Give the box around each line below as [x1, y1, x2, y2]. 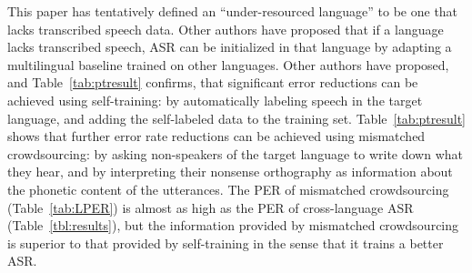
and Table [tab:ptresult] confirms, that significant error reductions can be [7, 73, 418, 92]
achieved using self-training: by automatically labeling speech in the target [7, 90, 423, 109]
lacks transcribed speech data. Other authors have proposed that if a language [7, 19, 444, 38]
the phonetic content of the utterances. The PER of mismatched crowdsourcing [7, 179, 449, 198]
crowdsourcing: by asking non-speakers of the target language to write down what [7, 144, 464, 163]
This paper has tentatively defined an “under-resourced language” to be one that [7, 2, 458, 20]
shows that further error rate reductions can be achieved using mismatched [7, 126, 426, 146]
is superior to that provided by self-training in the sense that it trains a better [7, 233, 444, 252]
